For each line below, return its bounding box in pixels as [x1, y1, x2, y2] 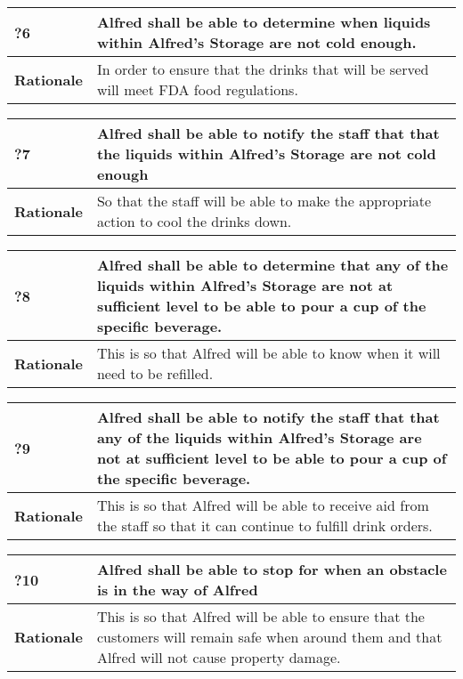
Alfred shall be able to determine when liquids [96, 12, 431, 32]
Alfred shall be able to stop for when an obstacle [96, 559, 447, 579]
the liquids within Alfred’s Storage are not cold [96, 143, 436, 164]
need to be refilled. [96, 363, 214, 384]
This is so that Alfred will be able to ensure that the [96, 606, 425, 626]
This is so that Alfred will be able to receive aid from [96, 495, 429, 515]
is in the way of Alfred [96, 579, 258, 600]
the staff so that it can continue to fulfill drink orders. [96, 515, 433, 536]
